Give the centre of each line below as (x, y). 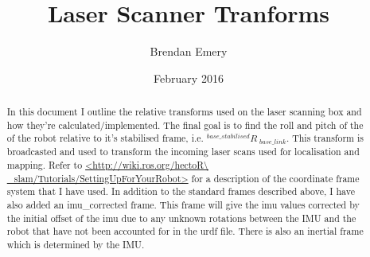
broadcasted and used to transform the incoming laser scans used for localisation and (183, 152)
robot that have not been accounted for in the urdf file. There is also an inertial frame (185, 231)
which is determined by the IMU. (76, 244)
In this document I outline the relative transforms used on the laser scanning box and (184, 112)
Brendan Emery (189, 51)
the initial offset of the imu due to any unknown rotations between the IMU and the (181, 218)
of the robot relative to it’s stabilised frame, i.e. (105, 138)
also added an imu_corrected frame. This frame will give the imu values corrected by (183, 204)
